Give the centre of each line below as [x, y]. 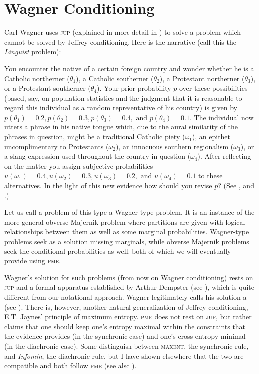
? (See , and [236, 186]
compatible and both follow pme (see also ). [71, 365]
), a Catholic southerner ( [115, 78]
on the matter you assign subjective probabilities [79, 166]
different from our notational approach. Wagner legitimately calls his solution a [126, 297]
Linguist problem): [33, 52]
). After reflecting [224, 156]
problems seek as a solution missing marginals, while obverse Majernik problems [127, 241]
